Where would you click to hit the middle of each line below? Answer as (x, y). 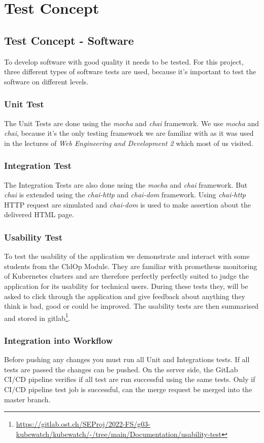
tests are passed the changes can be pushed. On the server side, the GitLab (121, 369)
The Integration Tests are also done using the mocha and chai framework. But (126, 184)
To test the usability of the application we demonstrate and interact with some (127, 256)
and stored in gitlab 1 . (37, 317)
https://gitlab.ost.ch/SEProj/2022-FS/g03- (83, 424)
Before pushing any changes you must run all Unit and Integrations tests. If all (127, 359)
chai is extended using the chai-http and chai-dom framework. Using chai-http (125, 195)
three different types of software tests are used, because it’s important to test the (130, 71)
